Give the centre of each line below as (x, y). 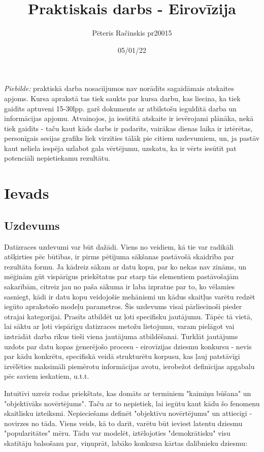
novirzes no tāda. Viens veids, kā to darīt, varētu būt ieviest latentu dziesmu (123, 423)
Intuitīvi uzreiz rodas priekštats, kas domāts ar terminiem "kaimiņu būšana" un (128, 393)
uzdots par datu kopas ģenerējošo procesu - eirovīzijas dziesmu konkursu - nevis (128, 346)
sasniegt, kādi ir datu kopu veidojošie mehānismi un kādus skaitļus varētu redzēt (130, 296)
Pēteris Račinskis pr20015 (132, 33)
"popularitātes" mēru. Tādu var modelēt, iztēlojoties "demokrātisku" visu (117, 433)
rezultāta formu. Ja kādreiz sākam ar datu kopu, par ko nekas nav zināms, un (125, 266)
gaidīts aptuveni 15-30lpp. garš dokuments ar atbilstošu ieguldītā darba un (120, 108)
